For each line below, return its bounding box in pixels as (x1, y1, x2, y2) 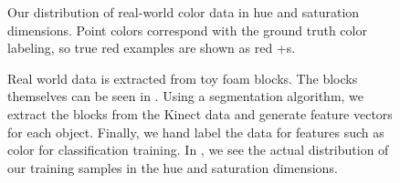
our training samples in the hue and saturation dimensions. (7, 158, 338, 177)
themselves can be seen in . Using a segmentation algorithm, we (7, 86, 364, 106)
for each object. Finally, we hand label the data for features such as (7, 122, 384, 141)
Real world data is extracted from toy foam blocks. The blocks (7, 68, 358, 87)
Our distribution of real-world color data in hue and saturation (7, 3, 360, 21)
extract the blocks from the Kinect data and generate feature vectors (7, 104, 393, 123)
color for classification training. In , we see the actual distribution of (7, 140, 389, 159)
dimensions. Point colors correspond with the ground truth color (7, 20, 367, 39)
